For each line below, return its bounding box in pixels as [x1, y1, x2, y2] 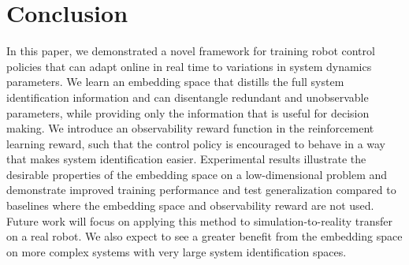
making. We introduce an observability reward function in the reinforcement [6, 120, 374, 136]
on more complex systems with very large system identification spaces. [6, 243, 347, 259]
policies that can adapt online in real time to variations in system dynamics [6, 58, 372, 74]
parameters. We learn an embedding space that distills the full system [6, 73, 344, 90]
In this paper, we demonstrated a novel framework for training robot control [6, 43, 375, 59]
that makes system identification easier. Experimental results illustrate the [6, 151, 366, 167]
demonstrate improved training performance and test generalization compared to [6, 181, 396, 198]
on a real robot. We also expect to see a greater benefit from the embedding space [6, 228, 403, 244]
